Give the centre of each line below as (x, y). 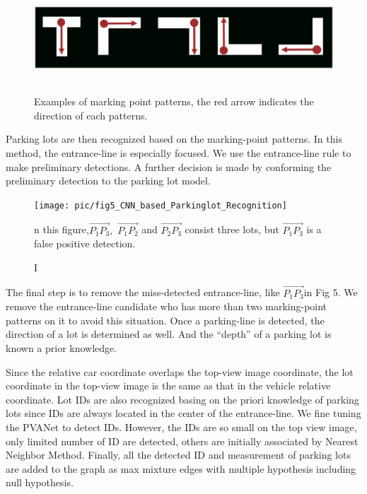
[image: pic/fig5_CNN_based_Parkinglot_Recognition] (161, 205)
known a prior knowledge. (62, 348)
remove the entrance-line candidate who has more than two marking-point (167, 306)
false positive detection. (85, 243)
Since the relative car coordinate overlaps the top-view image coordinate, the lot (180, 371)
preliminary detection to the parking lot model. (108, 181)
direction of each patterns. (91, 115)
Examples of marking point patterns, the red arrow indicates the (174, 101)
